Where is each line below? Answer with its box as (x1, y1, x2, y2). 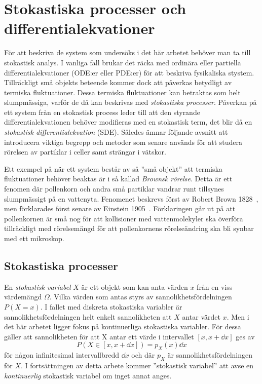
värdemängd (4, 291, 42, 302)
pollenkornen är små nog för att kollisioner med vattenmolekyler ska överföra (4, 213, 243, 223)
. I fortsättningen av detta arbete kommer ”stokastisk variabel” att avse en (21, 360, 254, 370)
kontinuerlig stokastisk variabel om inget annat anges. (4, 370, 172, 380)
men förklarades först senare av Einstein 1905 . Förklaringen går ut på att (4, 203, 236, 214)
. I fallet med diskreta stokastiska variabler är (40, 301, 182, 312)
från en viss (197, 281, 233, 292)
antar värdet (182, 311, 220, 322)
